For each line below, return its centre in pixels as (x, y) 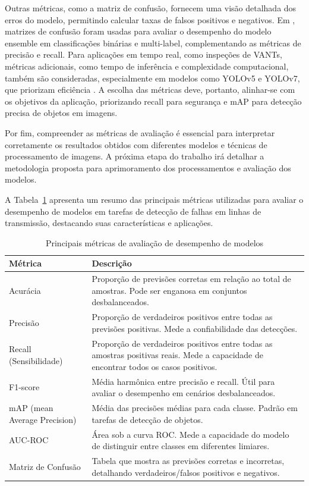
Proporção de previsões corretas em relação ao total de (191, 279)
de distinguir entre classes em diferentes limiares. (181, 446)
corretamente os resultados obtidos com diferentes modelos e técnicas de (136, 144)
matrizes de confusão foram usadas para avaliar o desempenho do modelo (138, 31)
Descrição (112, 263)
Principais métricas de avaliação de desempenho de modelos (154, 242)
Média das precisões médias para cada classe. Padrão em (195, 408)
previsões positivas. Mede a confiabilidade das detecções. (195, 328)
